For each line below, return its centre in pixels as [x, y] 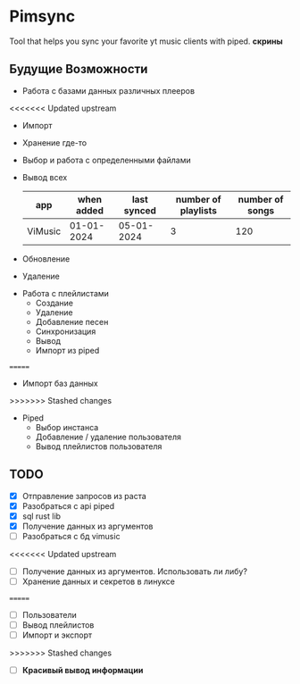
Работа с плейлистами [66, 293]
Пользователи [50, 615]
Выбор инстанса [67, 427]
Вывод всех [45, 177]
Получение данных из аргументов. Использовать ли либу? [135, 571]
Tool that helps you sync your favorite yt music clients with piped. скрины [146, 41]
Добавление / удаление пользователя [108, 437]
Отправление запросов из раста [84, 496]
